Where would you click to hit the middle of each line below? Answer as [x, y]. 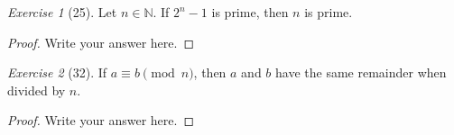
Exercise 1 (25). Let [62, 12]
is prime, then [250, 12]
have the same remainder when [361, 72]
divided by [37, 90]
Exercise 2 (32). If [57, 72]
